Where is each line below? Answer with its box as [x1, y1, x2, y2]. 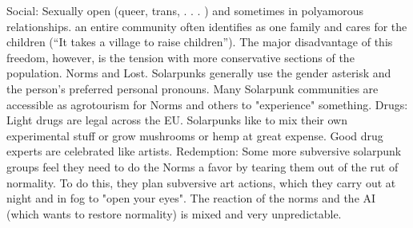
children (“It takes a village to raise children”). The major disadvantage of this [6, 33, 393, 50]
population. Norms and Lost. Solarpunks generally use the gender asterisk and [6, 65, 391, 81]
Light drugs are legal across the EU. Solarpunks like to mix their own [6, 112, 347, 128]
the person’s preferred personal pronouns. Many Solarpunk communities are [6, 80, 379, 96]
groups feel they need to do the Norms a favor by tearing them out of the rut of [6, 158, 399, 175]
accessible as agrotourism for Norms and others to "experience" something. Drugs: [6, 96, 408, 112]
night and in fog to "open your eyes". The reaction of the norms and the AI [6, 190, 376, 206]
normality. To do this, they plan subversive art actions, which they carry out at [6, 174, 396, 191]
